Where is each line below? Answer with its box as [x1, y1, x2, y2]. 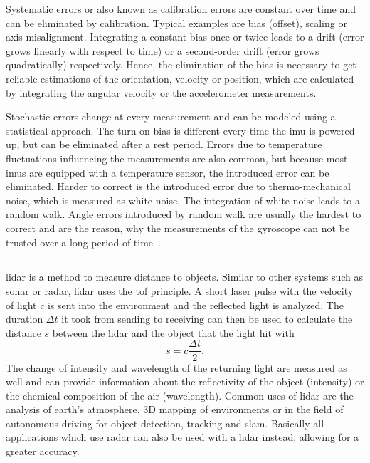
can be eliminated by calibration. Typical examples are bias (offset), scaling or [6, 15, 347, 30]
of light [6, 297, 37, 312]
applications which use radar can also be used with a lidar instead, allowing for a [6, 430, 359, 444]
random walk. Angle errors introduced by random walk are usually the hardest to [6, 207, 361, 222]
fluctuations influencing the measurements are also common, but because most [6, 150, 348, 165]
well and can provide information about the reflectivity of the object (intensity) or [6, 374, 364, 389]
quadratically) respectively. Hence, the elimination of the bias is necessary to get [6, 57, 356, 72]
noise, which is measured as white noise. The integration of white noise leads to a [6, 192, 360, 207]
